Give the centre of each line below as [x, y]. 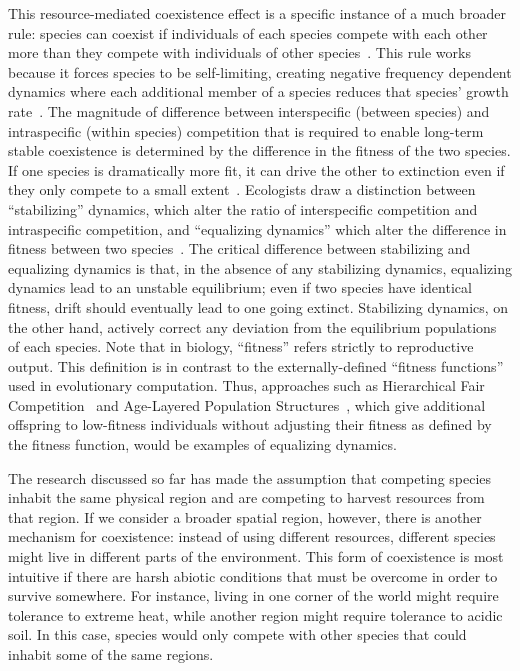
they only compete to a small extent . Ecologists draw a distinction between [242, 189]
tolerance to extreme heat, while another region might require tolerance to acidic [255, 614]
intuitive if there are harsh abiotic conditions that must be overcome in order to [253, 575]
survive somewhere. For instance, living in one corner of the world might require [253, 595]
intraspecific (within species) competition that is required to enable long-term [246, 130]
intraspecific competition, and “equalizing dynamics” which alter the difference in [257, 228]
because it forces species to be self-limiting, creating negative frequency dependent [260, 71]
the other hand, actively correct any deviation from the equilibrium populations [252, 326]
